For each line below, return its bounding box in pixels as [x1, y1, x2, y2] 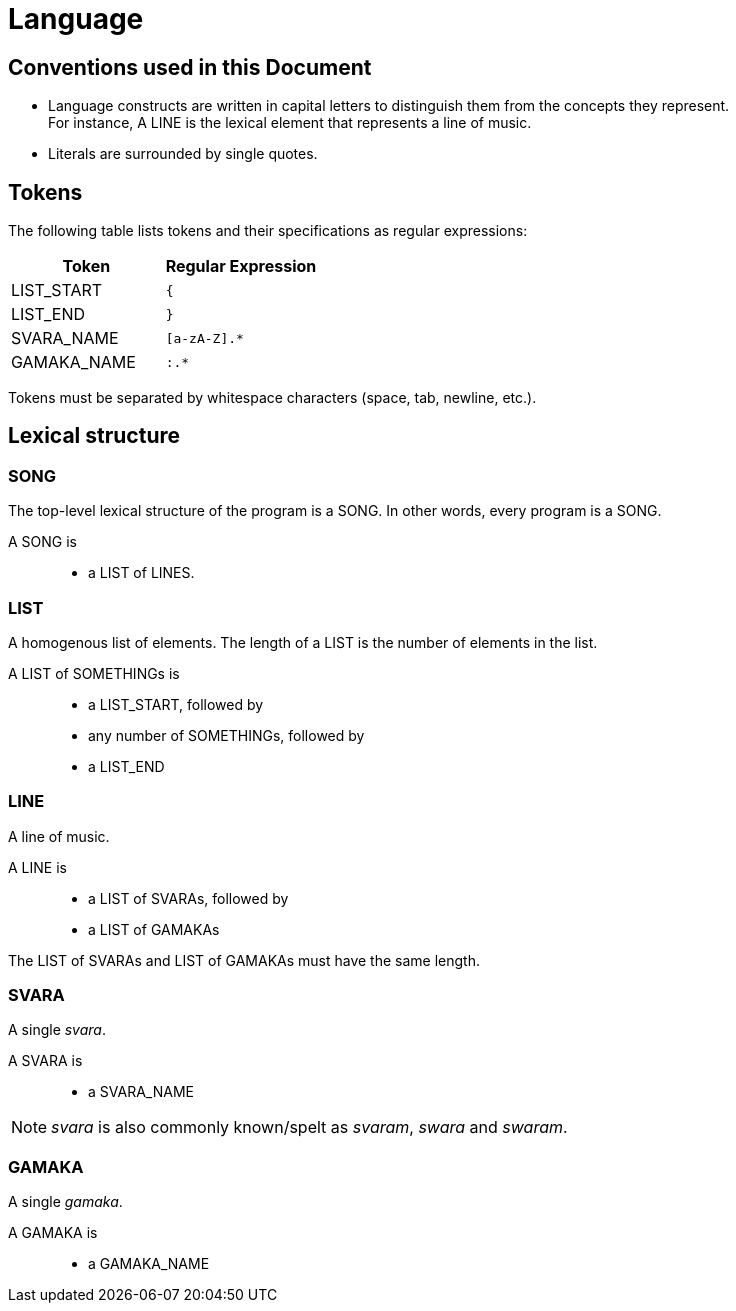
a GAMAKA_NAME [88, 1255, 210, 1273]
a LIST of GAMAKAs [88, 920, 220, 938]
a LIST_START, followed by [88, 695, 264, 713]
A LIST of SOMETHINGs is [8, 664, 180, 682]
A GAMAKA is [8, 1224, 98, 1242]
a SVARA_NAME [88, 1083, 194, 1101]
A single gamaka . [8, 1193, 123, 1211]
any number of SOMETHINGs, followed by [88, 726, 365, 744]
